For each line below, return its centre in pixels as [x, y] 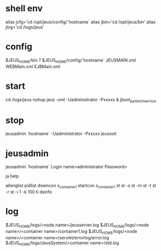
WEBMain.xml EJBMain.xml [33, 67]
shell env [24, 8]
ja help [12, 176]
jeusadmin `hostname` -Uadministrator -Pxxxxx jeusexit [61, 134]
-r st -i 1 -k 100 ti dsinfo [29, 192]
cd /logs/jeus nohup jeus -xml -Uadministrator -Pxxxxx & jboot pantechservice [81, 100]
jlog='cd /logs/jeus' [25, 27]
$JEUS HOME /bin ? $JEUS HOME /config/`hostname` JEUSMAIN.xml [71, 60]
